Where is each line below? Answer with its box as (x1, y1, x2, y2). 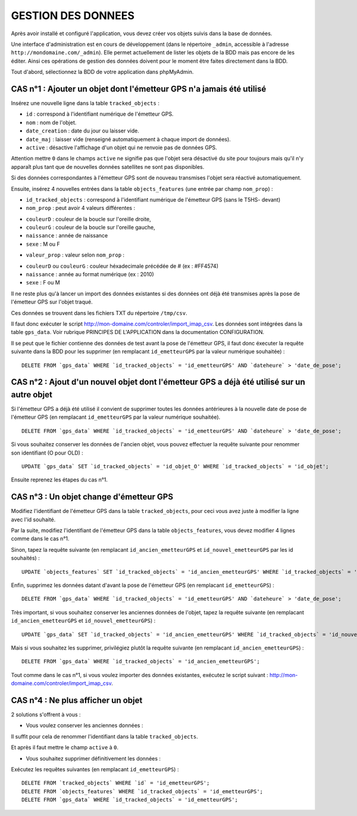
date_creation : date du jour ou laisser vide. (26, 127, 139, 134)
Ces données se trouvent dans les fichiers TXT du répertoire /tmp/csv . (11, 309, 187, 316)
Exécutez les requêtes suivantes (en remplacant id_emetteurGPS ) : (11, 766, 179, 773)
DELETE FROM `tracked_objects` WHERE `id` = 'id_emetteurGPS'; (21, 780, 210, 787)
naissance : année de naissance (26, 232, 108, 239)
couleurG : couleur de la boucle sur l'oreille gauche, (26, 224, 155, 231)
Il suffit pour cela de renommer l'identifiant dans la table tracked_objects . (11, 732, 199, 740)
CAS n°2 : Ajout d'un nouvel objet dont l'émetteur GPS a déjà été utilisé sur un (11, 377, 306, 387)
